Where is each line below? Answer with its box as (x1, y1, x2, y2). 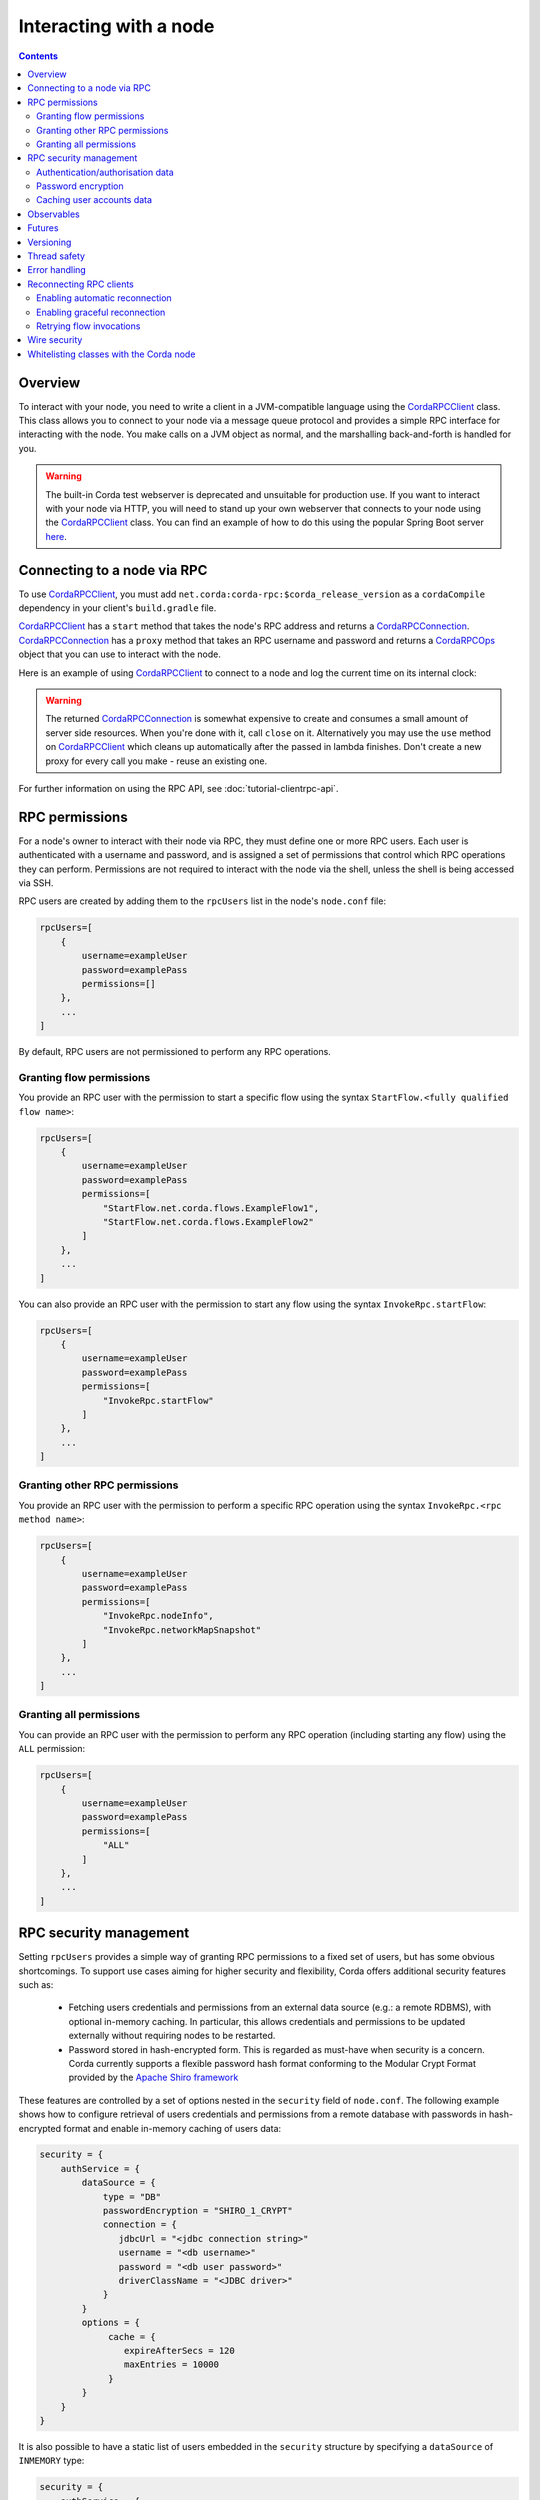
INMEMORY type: (18, 2455, 85, 2467)
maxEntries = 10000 (123, 2359, 220, 2370)
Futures (27, 222, 59, 234)
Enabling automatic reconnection (36, 292, 172, 304)
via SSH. (18, 877, 54, 889)
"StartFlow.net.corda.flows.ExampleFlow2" (102, 1216, 314, 1228)
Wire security (27, 334, 83, 346)
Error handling (27, 264, 87, 276)
